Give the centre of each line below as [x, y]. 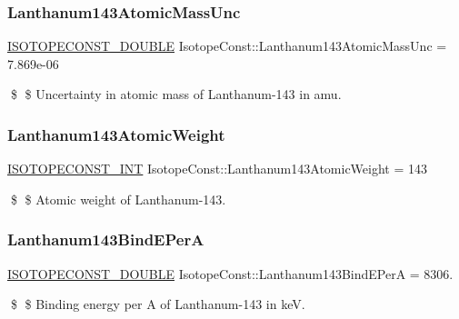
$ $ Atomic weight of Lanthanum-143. [118, 199]
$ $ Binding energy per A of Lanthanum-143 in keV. [158, 304]
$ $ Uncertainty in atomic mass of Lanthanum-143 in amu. [176, 94]
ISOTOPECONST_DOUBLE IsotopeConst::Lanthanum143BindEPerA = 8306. [230, 273]
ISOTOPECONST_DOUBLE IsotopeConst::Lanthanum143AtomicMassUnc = [227, 46]
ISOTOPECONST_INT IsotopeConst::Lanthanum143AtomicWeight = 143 [217, 169]
